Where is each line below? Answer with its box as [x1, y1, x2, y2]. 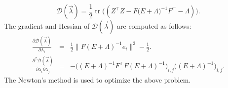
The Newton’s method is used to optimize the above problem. [4, 74, 191, 85]
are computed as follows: [117, 21, 191, 31]
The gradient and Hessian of [4, 21, 90, 31]
